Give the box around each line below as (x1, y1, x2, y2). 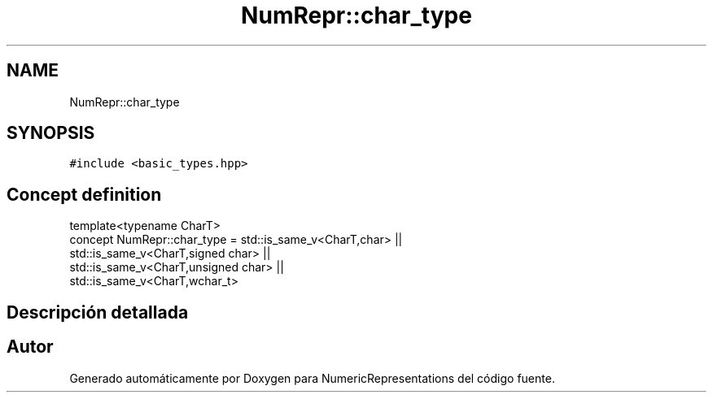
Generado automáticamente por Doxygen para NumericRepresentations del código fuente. (69, 371, 555, 385)
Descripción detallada (7, 301, 189, 323)
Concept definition (7, 184, 162, 205)
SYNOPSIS (7, 123, 95, 144)
